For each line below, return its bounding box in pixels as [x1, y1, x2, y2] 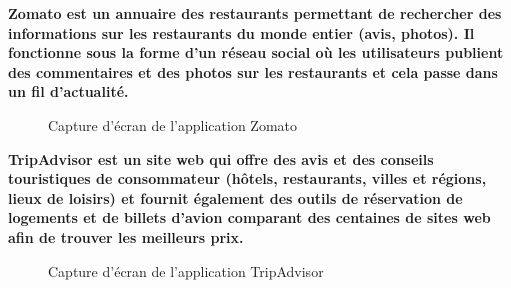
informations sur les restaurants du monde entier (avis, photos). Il [8, 22, 475, 43]
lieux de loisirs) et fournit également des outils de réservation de [8, 187, 463, 208]
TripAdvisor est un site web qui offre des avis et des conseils [8, 148, 434, 169]
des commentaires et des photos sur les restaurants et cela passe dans [8, 61, 498, 82]
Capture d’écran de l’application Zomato [48, 114, 297, 135]
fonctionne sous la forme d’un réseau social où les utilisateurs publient [8, 42, 504, 63]
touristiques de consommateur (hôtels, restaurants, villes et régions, [8, 168, 487, 189]
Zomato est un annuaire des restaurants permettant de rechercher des [8, 3, 502, 23]
